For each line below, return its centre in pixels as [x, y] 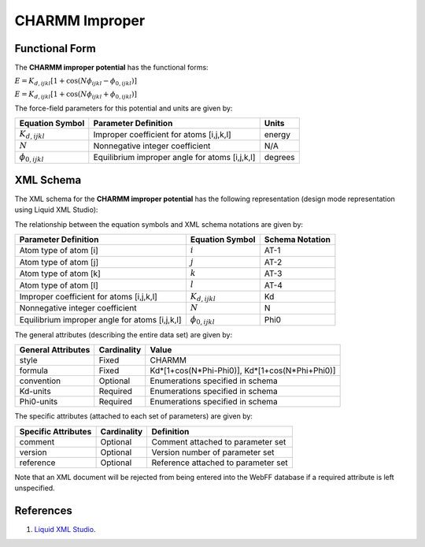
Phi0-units [39, 402]
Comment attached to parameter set [219, 441]
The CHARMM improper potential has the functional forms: [111, 68]
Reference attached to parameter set [220, 463]
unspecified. [35, 488]
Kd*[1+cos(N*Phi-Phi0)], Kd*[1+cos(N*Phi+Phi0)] [243, 370]
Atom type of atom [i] [59, 251]
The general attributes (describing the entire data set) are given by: [123, 334]
